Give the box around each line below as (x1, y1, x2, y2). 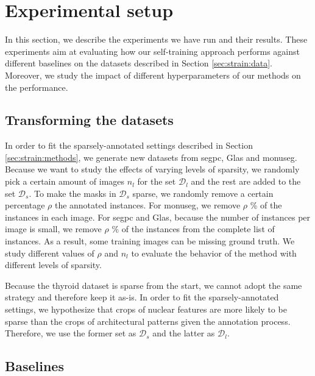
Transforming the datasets (5, 110, 174, 129)
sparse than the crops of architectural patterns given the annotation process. (5, 314, 291, 327)
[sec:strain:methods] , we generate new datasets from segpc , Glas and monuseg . (5, 151, 297, 163)
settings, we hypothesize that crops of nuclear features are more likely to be (5, 303, 287, 316)
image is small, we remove (5, 222, 102, 235)
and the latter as (152, 327, 215, 339)
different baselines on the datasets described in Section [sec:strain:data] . (5, 57, 272, 69)
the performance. (5, 80, 68, 93)
